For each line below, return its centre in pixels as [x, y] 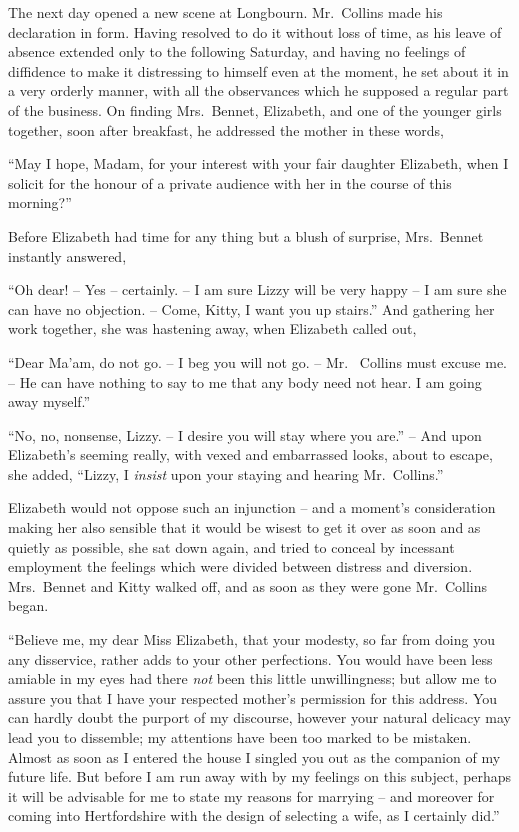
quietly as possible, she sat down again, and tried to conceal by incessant [231, 546]
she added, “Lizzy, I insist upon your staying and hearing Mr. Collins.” [226, 473]
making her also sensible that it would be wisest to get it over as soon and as [244, 527]
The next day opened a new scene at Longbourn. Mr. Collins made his [225, 12]
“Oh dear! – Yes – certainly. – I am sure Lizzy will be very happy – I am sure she [257, 289]
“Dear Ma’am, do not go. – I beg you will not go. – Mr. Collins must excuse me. [258, 361]
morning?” [40, 202]
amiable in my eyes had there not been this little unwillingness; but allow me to [252, 678]
